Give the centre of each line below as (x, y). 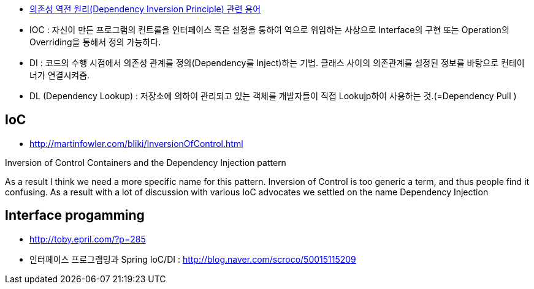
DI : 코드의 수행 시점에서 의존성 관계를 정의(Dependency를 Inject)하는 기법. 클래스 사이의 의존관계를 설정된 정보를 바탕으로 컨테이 (277, 63)
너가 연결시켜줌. (60, 75)
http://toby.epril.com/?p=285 (88, 239)
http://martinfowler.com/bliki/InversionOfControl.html (136, 143)
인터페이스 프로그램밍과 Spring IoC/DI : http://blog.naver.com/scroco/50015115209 (193, 259)
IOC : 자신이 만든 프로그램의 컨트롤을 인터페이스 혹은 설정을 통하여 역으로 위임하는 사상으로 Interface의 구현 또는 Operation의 (269, 30)
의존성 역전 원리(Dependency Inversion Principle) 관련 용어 (145, 9)
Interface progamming (75, 216)
